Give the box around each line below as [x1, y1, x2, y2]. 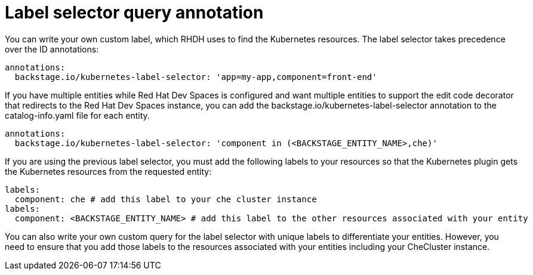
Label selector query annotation [5, 2, 264, 23]
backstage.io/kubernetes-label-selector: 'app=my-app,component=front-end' [14, 72, 377, 82]
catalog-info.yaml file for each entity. [5, 110, 150, 120]
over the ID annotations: [5, 44, 99, 54]
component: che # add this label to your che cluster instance [14, 194, 317, 204]
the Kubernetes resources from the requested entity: [5, 166, 212, 177]
